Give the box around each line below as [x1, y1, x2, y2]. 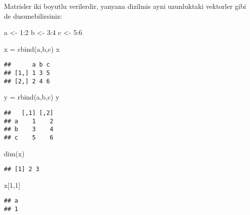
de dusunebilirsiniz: [4, 10, 62, 21]
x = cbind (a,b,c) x [4, 43, 60, 54]
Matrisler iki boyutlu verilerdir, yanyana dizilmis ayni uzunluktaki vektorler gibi [4, 1, 246, 11]
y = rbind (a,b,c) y [4, 92, 60, 102]
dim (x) [4, 148, 25, 158]
